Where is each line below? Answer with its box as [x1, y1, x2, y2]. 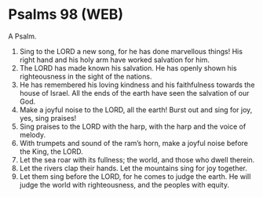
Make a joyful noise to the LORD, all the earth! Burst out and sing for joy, [19, 104, 253, 115]
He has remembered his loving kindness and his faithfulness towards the [19, 80, 255, 89]
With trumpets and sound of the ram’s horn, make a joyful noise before [19, 138, 249, 148]
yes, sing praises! [19, 113, 77, 122]
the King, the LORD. [19, 147, 84, 156]
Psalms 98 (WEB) [8, 5, 124, 24]
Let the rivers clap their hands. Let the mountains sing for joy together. [19, 163, 247, 173]
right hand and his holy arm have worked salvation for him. [19, 55, 210, 64]
